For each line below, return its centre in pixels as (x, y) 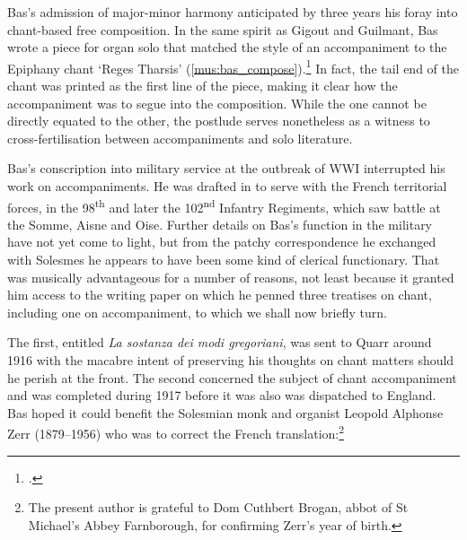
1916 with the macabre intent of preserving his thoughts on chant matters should (231, 360)
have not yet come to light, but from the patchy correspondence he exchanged (222, 242)
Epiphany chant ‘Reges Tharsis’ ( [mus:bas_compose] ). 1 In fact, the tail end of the (233, 66)
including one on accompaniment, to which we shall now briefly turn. (197, 312)
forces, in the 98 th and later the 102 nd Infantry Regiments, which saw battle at (224, 205)
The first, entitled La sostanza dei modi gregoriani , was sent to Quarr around (220, 342)
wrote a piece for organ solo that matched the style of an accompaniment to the (227, 47)
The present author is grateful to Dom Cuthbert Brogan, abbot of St (218, 507)
